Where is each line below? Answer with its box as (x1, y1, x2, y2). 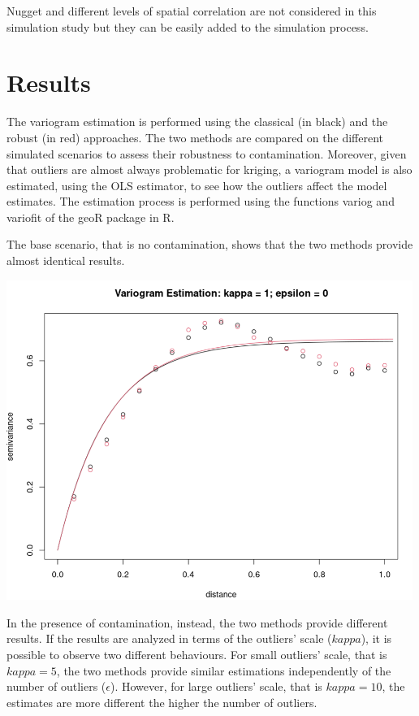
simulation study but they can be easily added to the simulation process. (6, 18, 369, 35)
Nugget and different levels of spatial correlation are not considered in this (6, 2, 377, 19)
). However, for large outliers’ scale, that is (110, 678, 322, 695)
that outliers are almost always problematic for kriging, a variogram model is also (6, 161, 413, 178)
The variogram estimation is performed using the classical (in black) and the (6, 113, 388, 130)
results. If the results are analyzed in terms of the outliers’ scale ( (6, 630, 332, 647)
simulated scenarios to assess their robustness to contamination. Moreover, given (6, 145, 407, 162)
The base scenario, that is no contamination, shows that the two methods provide (6, 236, 413, 253)
